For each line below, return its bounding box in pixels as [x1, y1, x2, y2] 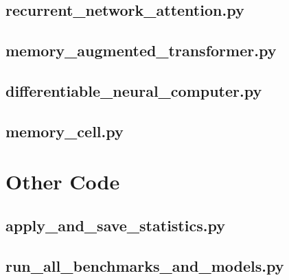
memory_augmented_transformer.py [5, 40, 277, 61]
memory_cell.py [5, 120, 124, 141]
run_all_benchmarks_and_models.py [5, 255, 284, 276]
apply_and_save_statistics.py [5, 214, 225, 235]
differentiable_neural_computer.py [5, 80, 262, 101]
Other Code [5, 167, 120, 196]
